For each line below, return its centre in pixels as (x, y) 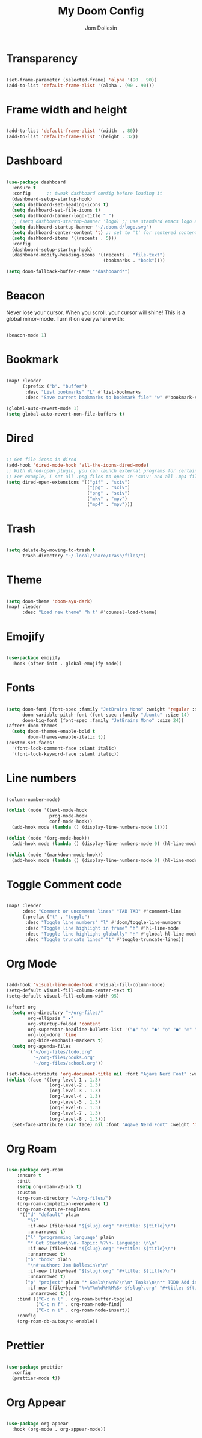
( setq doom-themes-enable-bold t (54, 732)
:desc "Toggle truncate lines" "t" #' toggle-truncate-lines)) (105, 939)
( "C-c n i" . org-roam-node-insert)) (83, 1310)
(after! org (21, 1007)
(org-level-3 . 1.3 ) (75, 1091)
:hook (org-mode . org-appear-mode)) (59, 1430)
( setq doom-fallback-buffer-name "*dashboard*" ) (68, 272)
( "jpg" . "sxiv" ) (109, 488)
